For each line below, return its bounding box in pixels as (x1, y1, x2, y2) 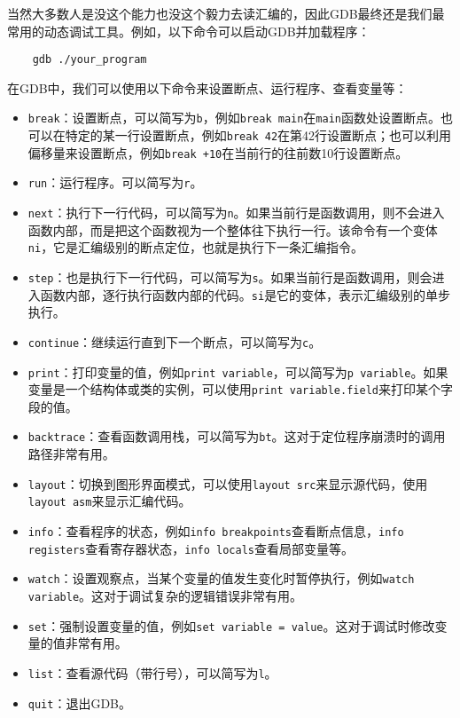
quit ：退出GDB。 (27, 693, 132, 712)
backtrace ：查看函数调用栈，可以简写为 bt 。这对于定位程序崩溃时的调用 (27, 427, 446, 446)
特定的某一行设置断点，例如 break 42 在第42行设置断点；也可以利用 (65, 126, 452, 145)
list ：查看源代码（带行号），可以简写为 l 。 (27, 663, 277, 682)
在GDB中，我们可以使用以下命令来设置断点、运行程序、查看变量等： (7, 78, 408, 97)
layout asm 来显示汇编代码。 (27, 492, 191, 510)
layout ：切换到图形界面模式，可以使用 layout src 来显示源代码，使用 (27, 474, 428, 493)
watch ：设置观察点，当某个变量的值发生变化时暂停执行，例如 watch (27, 569, 415, 588)
